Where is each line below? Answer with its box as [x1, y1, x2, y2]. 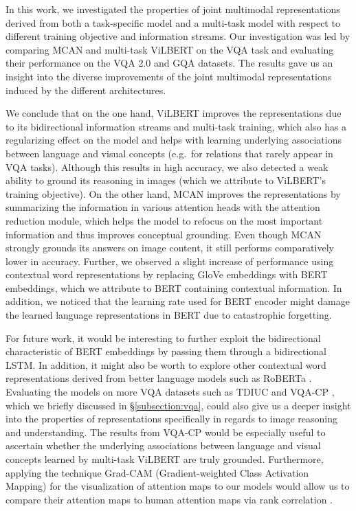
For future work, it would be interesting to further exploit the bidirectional [5, 330, 321, 345]
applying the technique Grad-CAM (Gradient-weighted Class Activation [5, 465, 309, 479]
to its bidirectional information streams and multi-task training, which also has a [5, 119, 347, 133]
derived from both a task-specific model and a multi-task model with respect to [5, 15, 340, 30]
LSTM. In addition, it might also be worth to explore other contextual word [5, 357, 326, 372]
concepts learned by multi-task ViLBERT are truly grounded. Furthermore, [5, 452, 324, 466]
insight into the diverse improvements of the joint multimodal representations [5, 69, 332, 83]
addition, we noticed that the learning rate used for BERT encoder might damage [5, 294, 350, 308]
